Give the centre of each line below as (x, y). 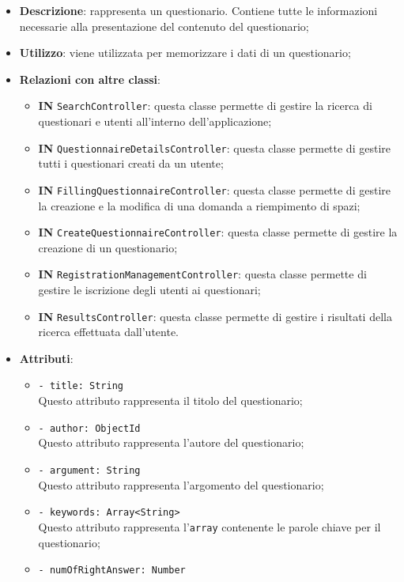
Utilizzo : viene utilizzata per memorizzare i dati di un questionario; (185, 53)
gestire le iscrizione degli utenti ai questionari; (149, 290)
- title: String (81, 386)
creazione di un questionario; (108, 247)
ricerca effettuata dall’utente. (109, 332)
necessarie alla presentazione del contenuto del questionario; (164, 26)
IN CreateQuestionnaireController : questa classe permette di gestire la (218, 232)
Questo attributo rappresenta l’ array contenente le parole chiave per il (210, 526)
